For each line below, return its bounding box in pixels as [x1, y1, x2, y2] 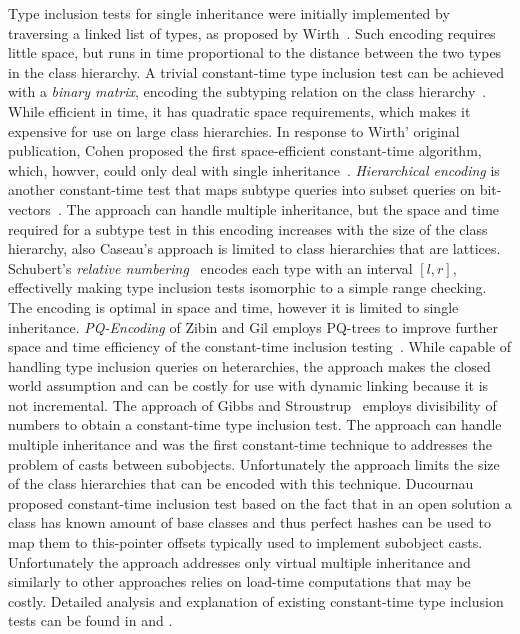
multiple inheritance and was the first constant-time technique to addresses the [8, 434, 492, 455]
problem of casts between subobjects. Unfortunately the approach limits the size [8, 453, 500, 474]
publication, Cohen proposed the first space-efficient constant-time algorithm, [8, 140, 482, 161]
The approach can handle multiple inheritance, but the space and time [66, 198, 500, 219]
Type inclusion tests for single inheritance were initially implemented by [8, 3, 450, 23]
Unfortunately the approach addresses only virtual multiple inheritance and [8, 551, 471, 572]
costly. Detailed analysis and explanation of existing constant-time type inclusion [8, 590, 504, 611]
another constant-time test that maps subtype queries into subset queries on [8, 179, 475, 200]
